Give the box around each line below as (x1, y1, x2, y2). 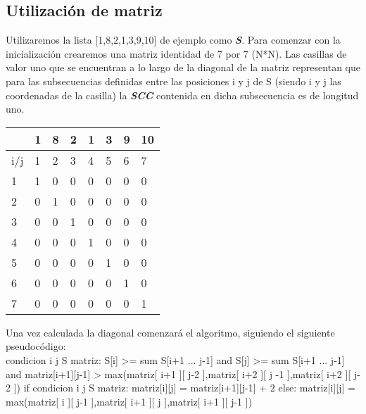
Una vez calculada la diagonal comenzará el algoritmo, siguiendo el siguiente (6, 325, 335, 339)
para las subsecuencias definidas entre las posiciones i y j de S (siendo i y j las (6, 73, 341, 88)
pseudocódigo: (6, 339, 66, 353)
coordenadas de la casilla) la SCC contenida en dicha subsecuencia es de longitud (6, 87, 359, 102)
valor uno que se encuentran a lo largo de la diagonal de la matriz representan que (6, 60, 360, 75)
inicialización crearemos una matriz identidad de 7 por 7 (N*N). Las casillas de (6, 46, 347, 61)
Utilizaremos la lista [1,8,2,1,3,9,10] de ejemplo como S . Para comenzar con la (6, 32, 341, 47)
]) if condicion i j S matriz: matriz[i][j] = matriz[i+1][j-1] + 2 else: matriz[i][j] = (13, 380, 355, 395)
